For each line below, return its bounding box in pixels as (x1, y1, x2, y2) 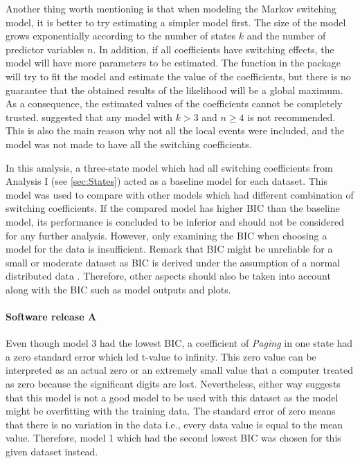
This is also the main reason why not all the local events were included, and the (6, 123, 345, 138)
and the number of (246, 28, 326, 43)
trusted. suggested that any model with (6, 109, 172, 124)
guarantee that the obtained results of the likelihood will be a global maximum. (6, 82, 343, 97)
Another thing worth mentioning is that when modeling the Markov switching (6, 1, 336, 15)
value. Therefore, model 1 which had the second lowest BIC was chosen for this (6, 430, 341, 445)
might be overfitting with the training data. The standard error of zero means (6, 403, 336, 418)
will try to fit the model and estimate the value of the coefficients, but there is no (6, 69, 351, 83)
